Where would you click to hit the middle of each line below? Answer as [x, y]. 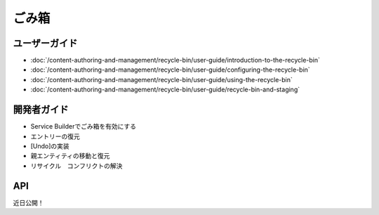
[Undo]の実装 [50, 146]
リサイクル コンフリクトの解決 [77, 166]
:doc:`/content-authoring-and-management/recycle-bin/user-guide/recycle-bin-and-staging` [165, 90]
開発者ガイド [41, 110]
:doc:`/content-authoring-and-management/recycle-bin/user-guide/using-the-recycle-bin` [161, 79]
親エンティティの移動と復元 [70, 156]
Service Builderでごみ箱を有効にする [84, 126]
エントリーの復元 [55, 136]
